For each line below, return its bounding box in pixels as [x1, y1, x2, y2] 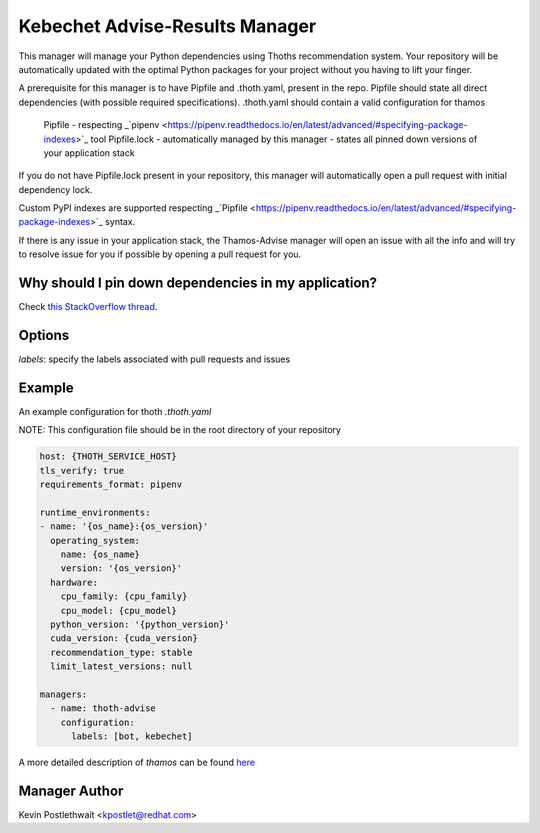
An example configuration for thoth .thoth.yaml [18, 405, 212, 417]
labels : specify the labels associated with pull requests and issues [18, 353, 291, 365]
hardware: [50, 576, 99, 588]
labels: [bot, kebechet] [71, 731, 194, 742]
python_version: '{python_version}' [50, 619, 230, 630]
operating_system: [50, 535, 140, 546]
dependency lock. [18, 183, 93, 195]
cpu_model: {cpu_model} [60, 605, 177, 616]
